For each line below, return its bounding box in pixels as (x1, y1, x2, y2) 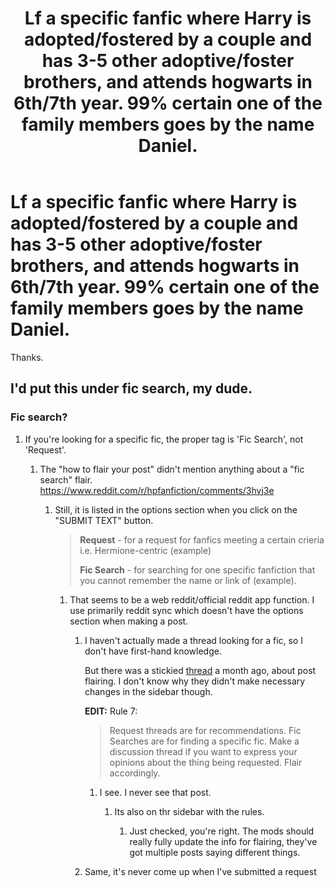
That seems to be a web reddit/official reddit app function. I (69, 593, 315, 606)
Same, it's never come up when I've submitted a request (84, 865, 317, 877)
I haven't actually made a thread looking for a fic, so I (84, 634, 303, 646)
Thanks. (10, 351, 44, 363)
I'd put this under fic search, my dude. (10, 380, 253, 397)
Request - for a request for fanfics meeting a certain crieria (79, 533, 325, 546)
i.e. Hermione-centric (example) (79, 544, 212, 556)
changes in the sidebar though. (84, 685, 213, 697)
